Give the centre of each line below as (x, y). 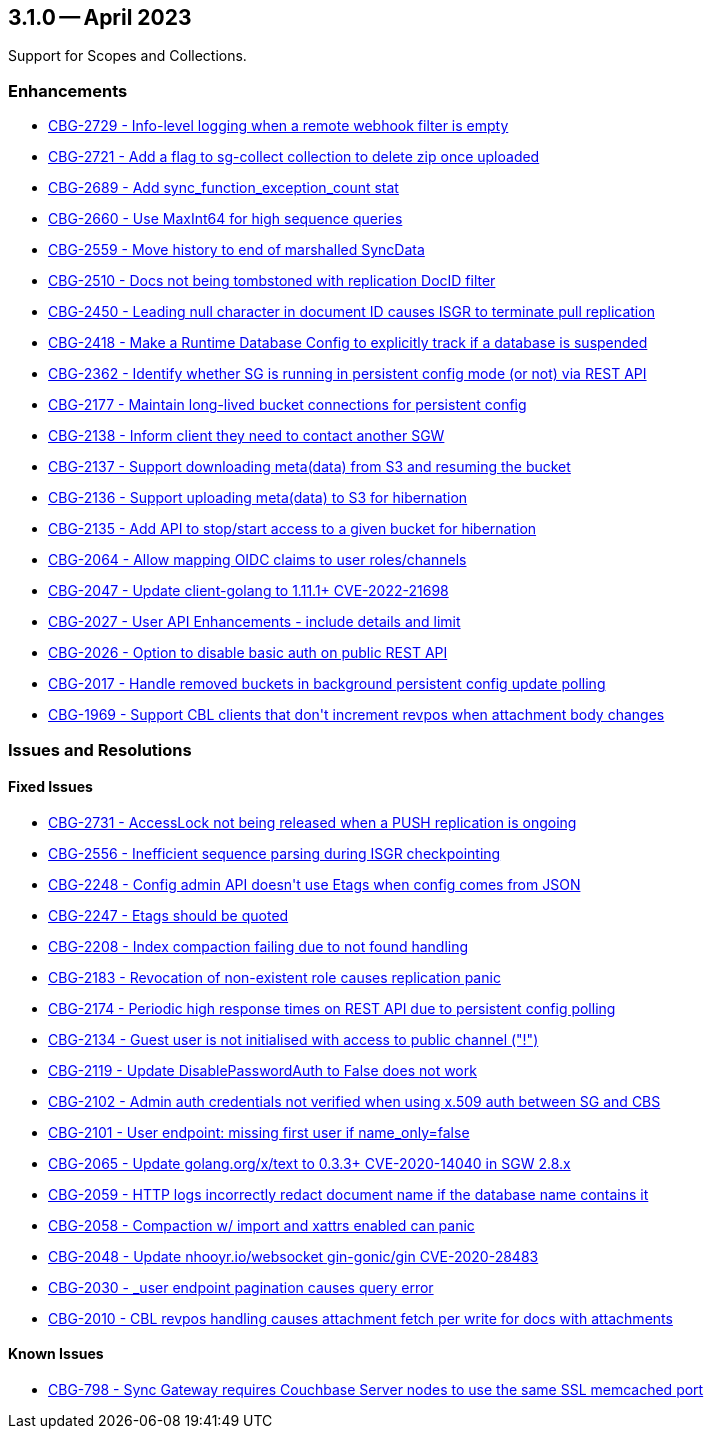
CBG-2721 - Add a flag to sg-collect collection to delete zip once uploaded (294, 157)
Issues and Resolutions (100, 749)
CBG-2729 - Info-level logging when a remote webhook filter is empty (278, 126)
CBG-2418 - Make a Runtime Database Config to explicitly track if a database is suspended (348, 343)
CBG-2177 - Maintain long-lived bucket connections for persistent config (287, 405)
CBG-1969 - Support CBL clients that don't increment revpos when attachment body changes (356, 715)
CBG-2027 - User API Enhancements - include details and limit (254, 622)
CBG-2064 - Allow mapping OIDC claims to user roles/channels (257, 560)
